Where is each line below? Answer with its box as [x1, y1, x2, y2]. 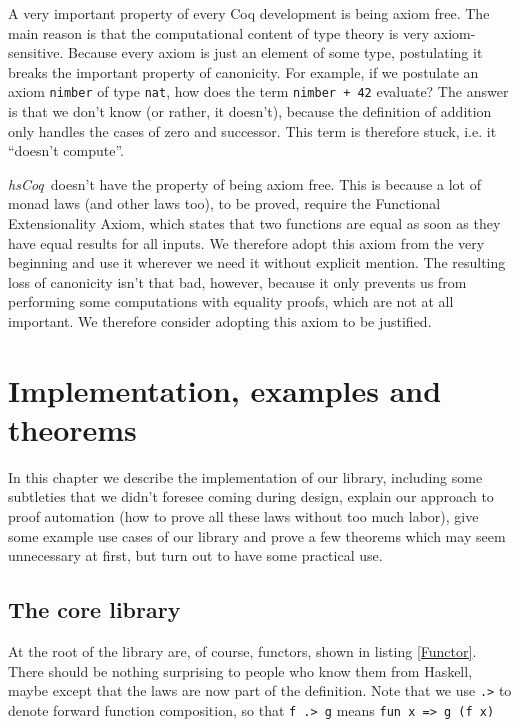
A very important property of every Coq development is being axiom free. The [8, 3, 490, 23]
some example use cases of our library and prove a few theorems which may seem [8, 525, 506, 546]
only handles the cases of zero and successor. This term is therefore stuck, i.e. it [8, 120, 497, 141]
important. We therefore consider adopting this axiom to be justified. [8, 310, 432, 331]
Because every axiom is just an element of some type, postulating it [68, 42, 483, 63]
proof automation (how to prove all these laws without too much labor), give [8, 506, 479, 527]
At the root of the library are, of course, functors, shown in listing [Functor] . [8, 641, 477, 662]
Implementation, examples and [8, 369, 442, 410]
